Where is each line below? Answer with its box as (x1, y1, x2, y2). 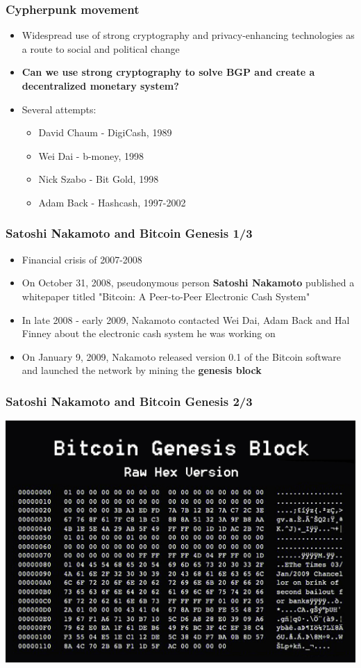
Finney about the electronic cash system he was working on (22, 326, 276, 341)
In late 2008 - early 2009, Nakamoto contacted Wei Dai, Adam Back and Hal (22, 312, 350, 327)
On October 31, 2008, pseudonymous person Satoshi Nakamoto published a (22, 275, 355, 290)
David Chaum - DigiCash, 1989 (38, 125, 172, 140)
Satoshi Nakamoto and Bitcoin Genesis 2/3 (6, 392, 253, 409)
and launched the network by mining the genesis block (22, 363, 262, 377)
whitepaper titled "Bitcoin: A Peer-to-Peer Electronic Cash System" (22, 288, 310, 303)
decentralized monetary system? (22, 79, 179, 92)
